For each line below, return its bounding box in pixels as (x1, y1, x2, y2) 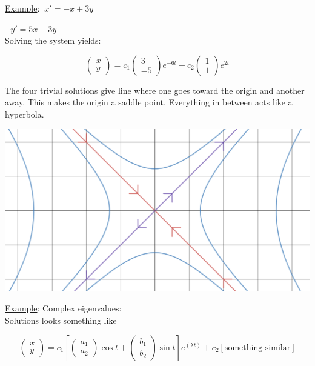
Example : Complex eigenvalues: (5, 302, 122, 314)
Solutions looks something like (5, 313, 117, 326)
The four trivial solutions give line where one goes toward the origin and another (5, 84, 305, 96)
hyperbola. (5, 107, 44, 120)
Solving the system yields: (5, 34, 101, 47)
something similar (224, 343, 291, 352)
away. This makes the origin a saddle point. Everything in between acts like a (5, 96, 293, 108)
